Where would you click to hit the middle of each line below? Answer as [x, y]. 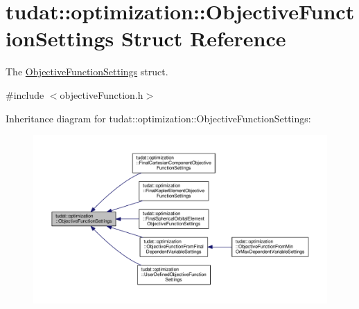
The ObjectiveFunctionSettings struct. [87, 72]
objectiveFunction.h [102, 94]
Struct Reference [203, 38]
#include [25, 94]
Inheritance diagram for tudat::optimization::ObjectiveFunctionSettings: [158, 118]
